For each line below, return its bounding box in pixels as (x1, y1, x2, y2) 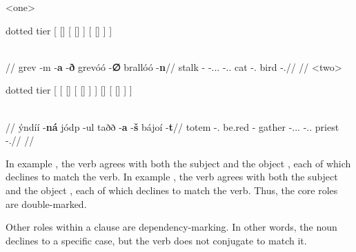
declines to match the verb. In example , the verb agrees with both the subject (6, 169, 338, 184)
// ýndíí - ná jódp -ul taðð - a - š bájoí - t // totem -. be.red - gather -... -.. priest (6, 119, 339, 134)
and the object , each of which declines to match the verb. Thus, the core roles (6, 182, 338, 197)
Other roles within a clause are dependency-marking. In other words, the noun (6, 220, 337, 234)
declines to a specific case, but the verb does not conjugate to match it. (6, 233, 307, 247)
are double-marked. (6, 196, 87, 211)
